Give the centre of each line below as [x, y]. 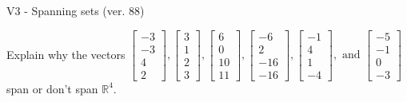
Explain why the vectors [66, 54]
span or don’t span [52, 88]
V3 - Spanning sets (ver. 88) [76, 10]
